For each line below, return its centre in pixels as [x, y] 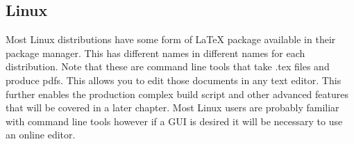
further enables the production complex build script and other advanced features [177, 94]
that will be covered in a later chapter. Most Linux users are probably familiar [172, 107]
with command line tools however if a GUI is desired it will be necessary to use [174, 121]
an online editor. [41, 135]
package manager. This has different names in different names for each [155, 53]
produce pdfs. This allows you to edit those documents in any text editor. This [174, 80]
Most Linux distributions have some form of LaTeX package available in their [171, 39]
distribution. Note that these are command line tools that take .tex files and [168, 66]
